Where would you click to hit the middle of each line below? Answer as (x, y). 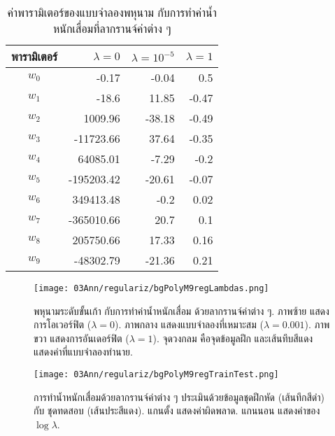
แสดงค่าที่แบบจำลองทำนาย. (83, 352)
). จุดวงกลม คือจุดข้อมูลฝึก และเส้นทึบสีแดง (233, 338)
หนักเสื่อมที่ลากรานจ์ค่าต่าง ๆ (112, 28)
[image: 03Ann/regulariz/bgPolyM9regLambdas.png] (151, 288)
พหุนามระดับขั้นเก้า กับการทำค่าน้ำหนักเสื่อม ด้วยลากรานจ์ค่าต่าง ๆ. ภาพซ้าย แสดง (181, 310)
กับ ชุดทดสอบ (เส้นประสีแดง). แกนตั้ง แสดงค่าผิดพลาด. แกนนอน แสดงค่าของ (177, 410)
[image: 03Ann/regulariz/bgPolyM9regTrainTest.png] (156, 375)
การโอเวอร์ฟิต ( (63, 324)
